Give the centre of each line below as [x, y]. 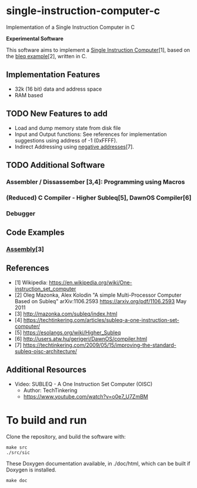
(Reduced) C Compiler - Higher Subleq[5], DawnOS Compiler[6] [99, 197]
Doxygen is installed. [31, 470]
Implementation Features [53, 75]
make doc [17, 480]
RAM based [29, 95]
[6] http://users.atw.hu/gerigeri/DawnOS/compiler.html [81, 338]
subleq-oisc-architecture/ [46, 351]
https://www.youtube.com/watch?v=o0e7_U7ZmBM [86, 396]
